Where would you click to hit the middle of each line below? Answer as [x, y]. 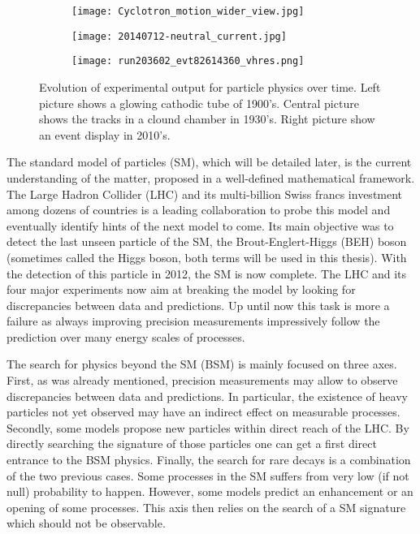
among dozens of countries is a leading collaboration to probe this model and [199, 210]
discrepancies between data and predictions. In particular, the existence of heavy [207, 396]
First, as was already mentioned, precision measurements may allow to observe [202, 380]
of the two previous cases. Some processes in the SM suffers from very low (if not [208, 475]
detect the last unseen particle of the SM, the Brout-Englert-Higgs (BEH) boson [207, 241]
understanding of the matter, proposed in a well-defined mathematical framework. [211, 177]
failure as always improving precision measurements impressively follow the [193, 321]
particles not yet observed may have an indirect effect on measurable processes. [204, 412]
